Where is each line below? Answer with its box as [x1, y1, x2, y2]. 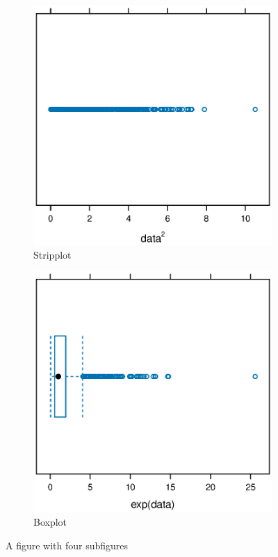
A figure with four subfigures [6, 538, 129, 553]
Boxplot [33, 515, 67, 529]
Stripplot [33, 247, 72, 261]
